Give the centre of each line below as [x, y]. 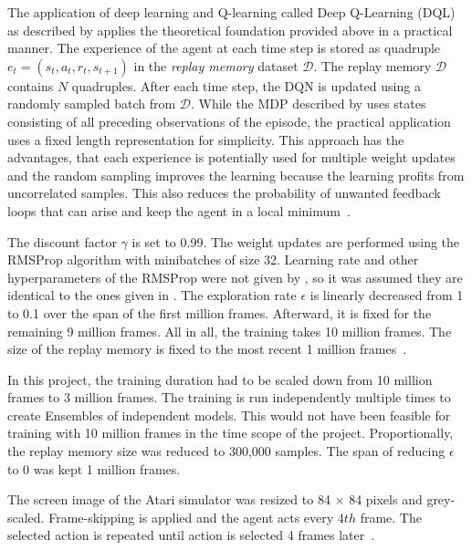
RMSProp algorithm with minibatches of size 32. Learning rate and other [213, 259]
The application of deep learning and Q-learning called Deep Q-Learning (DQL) [231, 12]
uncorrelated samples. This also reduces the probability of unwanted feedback [224, 193]
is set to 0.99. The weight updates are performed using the [296, 241]
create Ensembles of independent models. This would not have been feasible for [229, 415]
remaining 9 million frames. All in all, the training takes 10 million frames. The [230, 331]
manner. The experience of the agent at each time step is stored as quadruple [224, 48]
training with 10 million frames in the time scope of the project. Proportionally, [231, 433]
